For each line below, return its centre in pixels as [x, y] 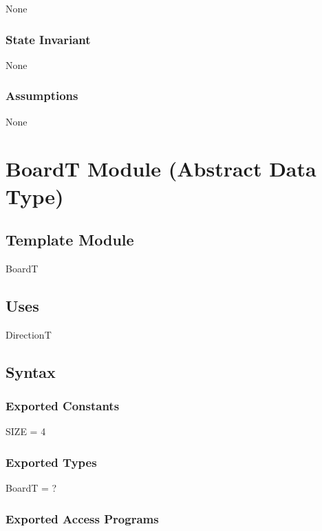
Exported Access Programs [82, 518]
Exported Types [51, 462]
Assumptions [42, 96]
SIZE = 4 [26, 431]
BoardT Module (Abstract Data [161, 169]
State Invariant [48, 39]
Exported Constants [63, 406]
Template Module [70, 240]
